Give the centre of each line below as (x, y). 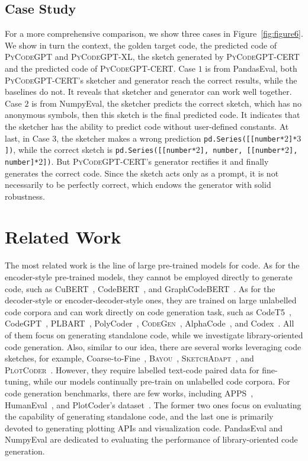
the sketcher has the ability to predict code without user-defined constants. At (147, 126)
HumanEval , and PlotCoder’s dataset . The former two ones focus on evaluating (153, 404)
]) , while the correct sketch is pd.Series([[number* (100, 150)
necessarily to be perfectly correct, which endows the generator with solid (138, 185)
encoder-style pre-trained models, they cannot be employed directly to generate (149, 277)
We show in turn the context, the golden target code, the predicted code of (141, 45)
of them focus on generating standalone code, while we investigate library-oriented (154, 334)
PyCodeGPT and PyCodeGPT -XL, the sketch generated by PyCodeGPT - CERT (152, 57)
